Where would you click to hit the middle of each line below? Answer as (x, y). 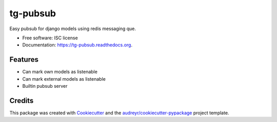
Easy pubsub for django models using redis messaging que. (73, 29)
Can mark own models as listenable (60, 72)
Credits (22, 100)
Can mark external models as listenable (64, 79)
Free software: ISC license (50, 38)
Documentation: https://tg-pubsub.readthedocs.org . (77, 45)
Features (24, 59)
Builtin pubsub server (45, 86)
